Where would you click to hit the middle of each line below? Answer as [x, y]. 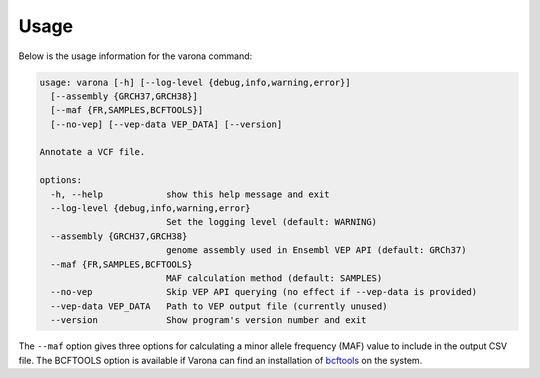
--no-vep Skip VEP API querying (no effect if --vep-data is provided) [264, 292]
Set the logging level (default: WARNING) [271, 222]
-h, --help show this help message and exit [190, 194]
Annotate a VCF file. [92, 152]
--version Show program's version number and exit [208, 320]
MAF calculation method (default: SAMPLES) [274, 278]
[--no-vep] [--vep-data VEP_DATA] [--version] [166, 124]
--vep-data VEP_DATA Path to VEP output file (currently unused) [219, 306]
